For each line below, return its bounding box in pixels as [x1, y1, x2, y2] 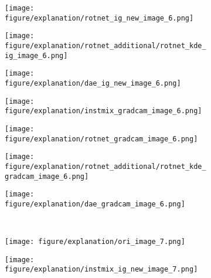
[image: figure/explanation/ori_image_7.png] [5, 238, 185, 246]
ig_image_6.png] [5, 51, 68, 60]
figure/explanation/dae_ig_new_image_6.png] [5, 79, 181, 87]
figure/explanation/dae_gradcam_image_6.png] [5, 199, 185, 208]
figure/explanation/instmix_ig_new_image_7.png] [5, 265, 198, 274]
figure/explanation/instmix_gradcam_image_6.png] [5, 107, 202, 116]
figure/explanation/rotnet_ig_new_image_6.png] [5, 13, 194, 22]
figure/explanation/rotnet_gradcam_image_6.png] [5, 134, 198, 143]
